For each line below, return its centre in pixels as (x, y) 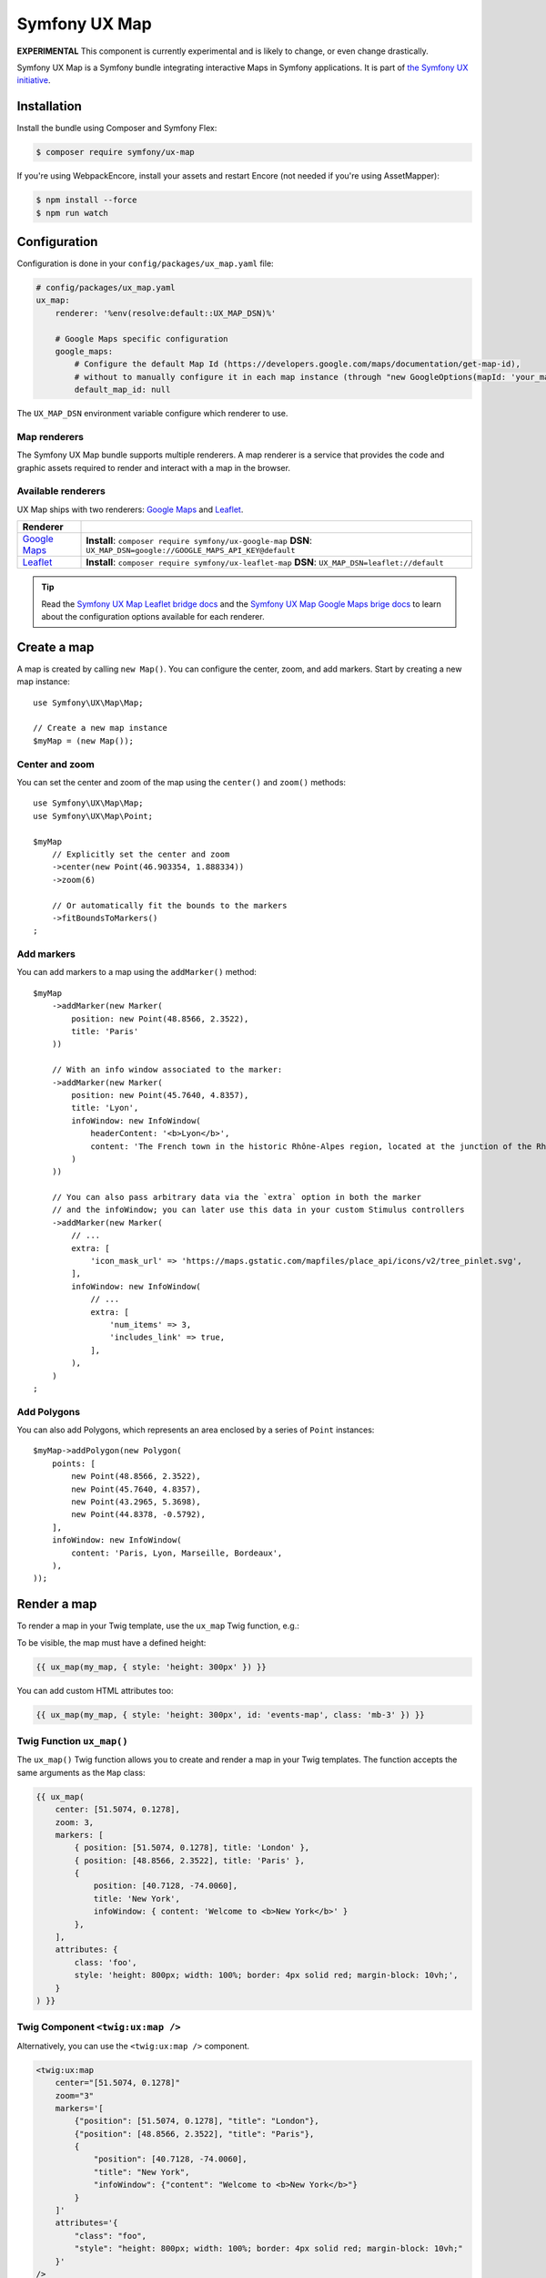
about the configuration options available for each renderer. (153, 617)
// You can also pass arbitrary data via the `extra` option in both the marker (237, 1197)
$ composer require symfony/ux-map (115, 152)
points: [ (73, 1463)
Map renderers (51, 436)
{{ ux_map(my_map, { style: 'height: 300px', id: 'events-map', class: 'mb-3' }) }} (230, 1714)
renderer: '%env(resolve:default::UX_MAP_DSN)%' (166, 313)
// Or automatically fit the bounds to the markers (169, 905)
